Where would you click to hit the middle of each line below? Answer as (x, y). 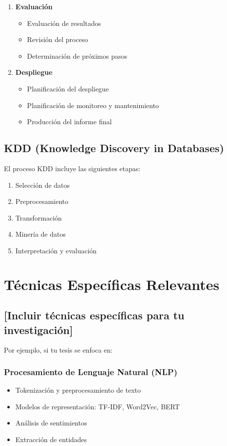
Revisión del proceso (57, 39)
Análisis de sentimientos (51, 423)
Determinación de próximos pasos (77, 56)
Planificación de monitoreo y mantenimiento (93, 105)
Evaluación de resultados (64, 23)
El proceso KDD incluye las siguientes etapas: (72, 168)
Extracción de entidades (51, 439)
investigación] (38, 329)
